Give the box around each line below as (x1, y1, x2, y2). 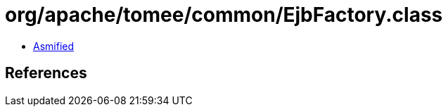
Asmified (33, 39, 75, 52)
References (5, 64, 87, 82)
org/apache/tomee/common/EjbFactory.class (5, 3, 443, 27)
